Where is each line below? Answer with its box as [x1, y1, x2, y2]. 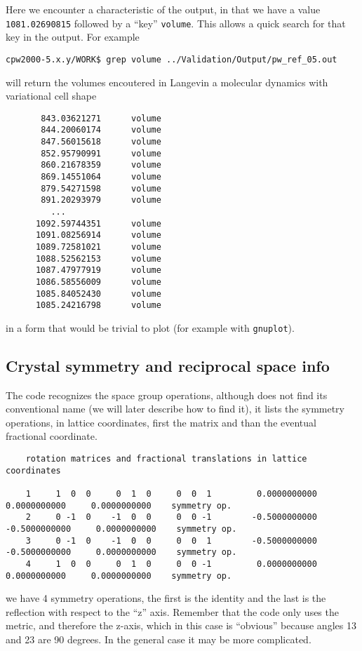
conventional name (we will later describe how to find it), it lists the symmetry [6, 401, 344, 416]
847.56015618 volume [41, 137, 161, 147]
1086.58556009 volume [35, 276, 161, 287]
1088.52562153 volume [35, 253, 161, 264]
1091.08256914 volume [35, 230, 161, 241]
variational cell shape [6, 88, 97, 103]
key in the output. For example [6, 29, 140, 44]
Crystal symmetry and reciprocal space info [6, 354, 330, 376]
